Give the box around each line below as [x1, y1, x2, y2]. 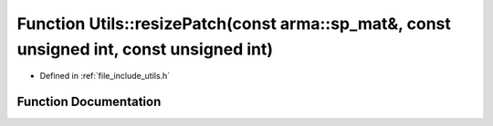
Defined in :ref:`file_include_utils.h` [39, 71, 171, 82]
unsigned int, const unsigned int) [16, 39, 274, 59]
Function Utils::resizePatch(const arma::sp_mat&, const [16, 14, 452, 34]
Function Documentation [16, 94, 162, 110]
